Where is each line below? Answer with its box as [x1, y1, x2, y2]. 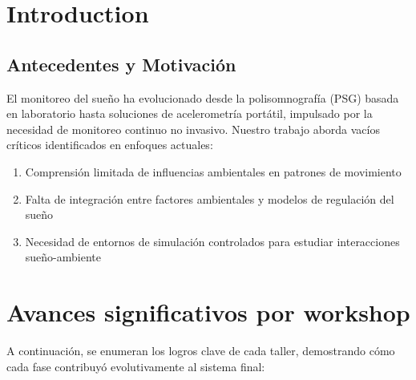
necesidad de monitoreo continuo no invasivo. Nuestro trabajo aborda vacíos [6, 120, 380, 137]
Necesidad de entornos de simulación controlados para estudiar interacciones [25, 232, 400, 249]
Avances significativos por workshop [6, 296, 410, 329]
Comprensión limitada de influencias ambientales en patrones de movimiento [25, 163, 402, 180]
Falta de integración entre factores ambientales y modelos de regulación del [25, 190, 394, 207]
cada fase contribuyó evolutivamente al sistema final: [6, 358, 265, 374]
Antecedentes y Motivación [6, 51, 236, 76]
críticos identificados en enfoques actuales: [6, 136, 213, 153]
